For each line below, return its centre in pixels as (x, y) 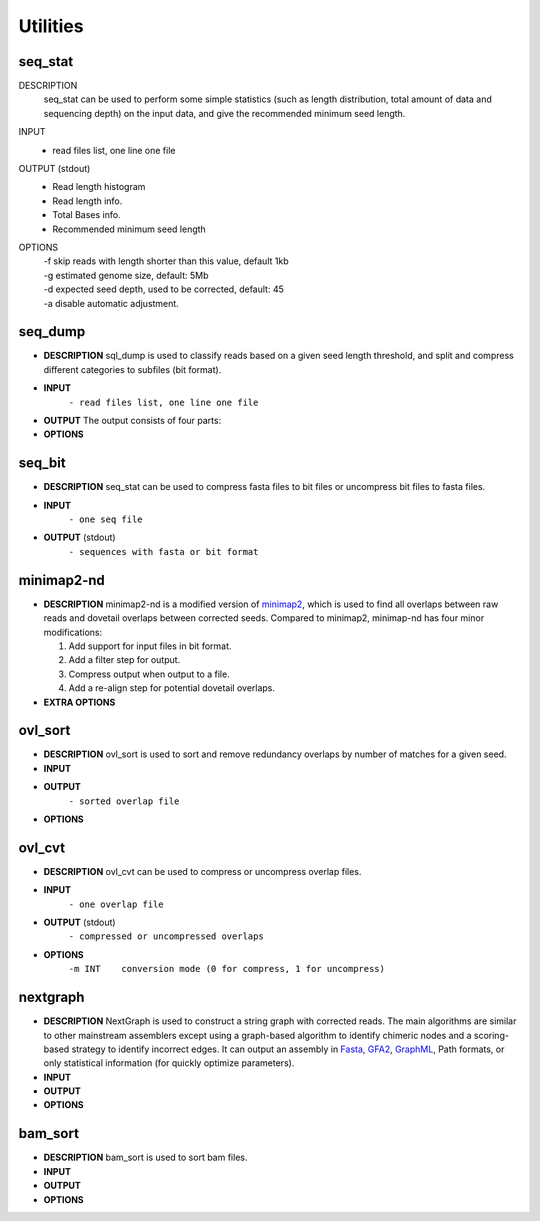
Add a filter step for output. (124, 660)
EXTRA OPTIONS (79, 702)
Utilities (51, 26)
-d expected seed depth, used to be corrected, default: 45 (163, 289)
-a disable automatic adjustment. (111, 303)
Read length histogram (99, 187)
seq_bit (42, 463)
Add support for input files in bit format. (150, 646)
